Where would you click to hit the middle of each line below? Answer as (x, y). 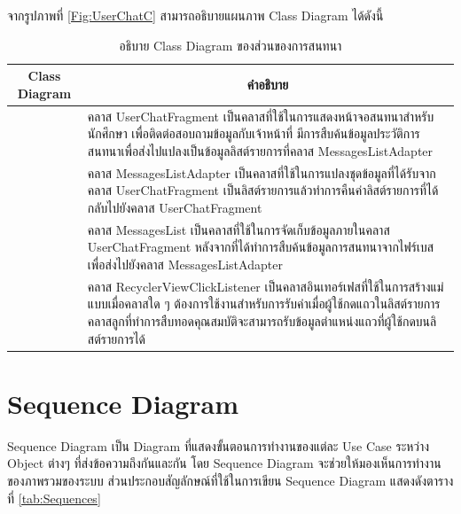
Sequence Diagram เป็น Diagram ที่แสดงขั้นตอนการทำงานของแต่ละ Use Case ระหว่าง (219, 445)
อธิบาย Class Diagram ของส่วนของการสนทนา (230, 45)
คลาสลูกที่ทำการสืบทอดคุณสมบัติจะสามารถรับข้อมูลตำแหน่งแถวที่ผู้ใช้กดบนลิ (262, 320)
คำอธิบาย (268, 84)
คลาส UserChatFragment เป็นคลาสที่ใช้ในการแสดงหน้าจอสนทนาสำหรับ (261, 116)
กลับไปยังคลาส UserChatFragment (175, 207)
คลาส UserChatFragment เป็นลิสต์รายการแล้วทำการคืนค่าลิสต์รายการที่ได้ (263, 190)
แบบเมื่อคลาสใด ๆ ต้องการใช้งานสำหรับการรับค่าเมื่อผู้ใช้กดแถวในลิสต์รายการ (264, 304)
